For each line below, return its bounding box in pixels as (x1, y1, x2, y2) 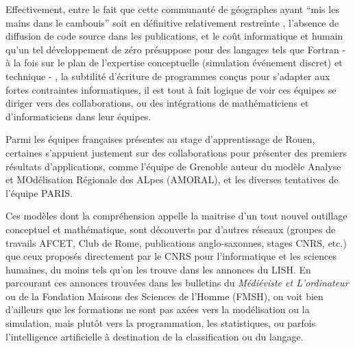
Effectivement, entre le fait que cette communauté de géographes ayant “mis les (5, 2, 339, 16)
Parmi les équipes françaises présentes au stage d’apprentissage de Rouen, (5, 132, 315, 146)
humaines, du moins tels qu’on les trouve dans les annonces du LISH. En (5, 262, 311, 276)
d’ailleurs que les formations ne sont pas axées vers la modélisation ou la (5, 302, 310, 317)
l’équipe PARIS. (5, 185, 73, 200)
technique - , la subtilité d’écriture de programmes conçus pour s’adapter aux (5, 68, 330, 83)
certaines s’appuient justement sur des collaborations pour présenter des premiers (5, 145, 347, 159)
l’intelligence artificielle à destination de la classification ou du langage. (5, 329, 304, 343)
